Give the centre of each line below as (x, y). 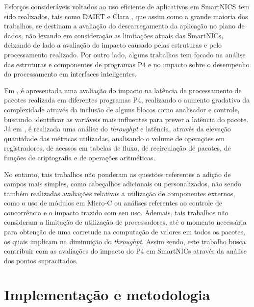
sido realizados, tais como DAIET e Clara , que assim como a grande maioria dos (126, 16)
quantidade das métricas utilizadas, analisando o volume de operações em (114, 138)
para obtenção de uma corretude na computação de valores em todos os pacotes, (125, 232)
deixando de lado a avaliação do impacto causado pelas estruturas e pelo (113, 45)
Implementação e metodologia (107, 294)
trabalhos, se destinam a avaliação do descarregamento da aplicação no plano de (124, 26)
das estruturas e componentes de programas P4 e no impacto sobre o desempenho (127, 64)
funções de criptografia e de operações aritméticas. (80, 157)
